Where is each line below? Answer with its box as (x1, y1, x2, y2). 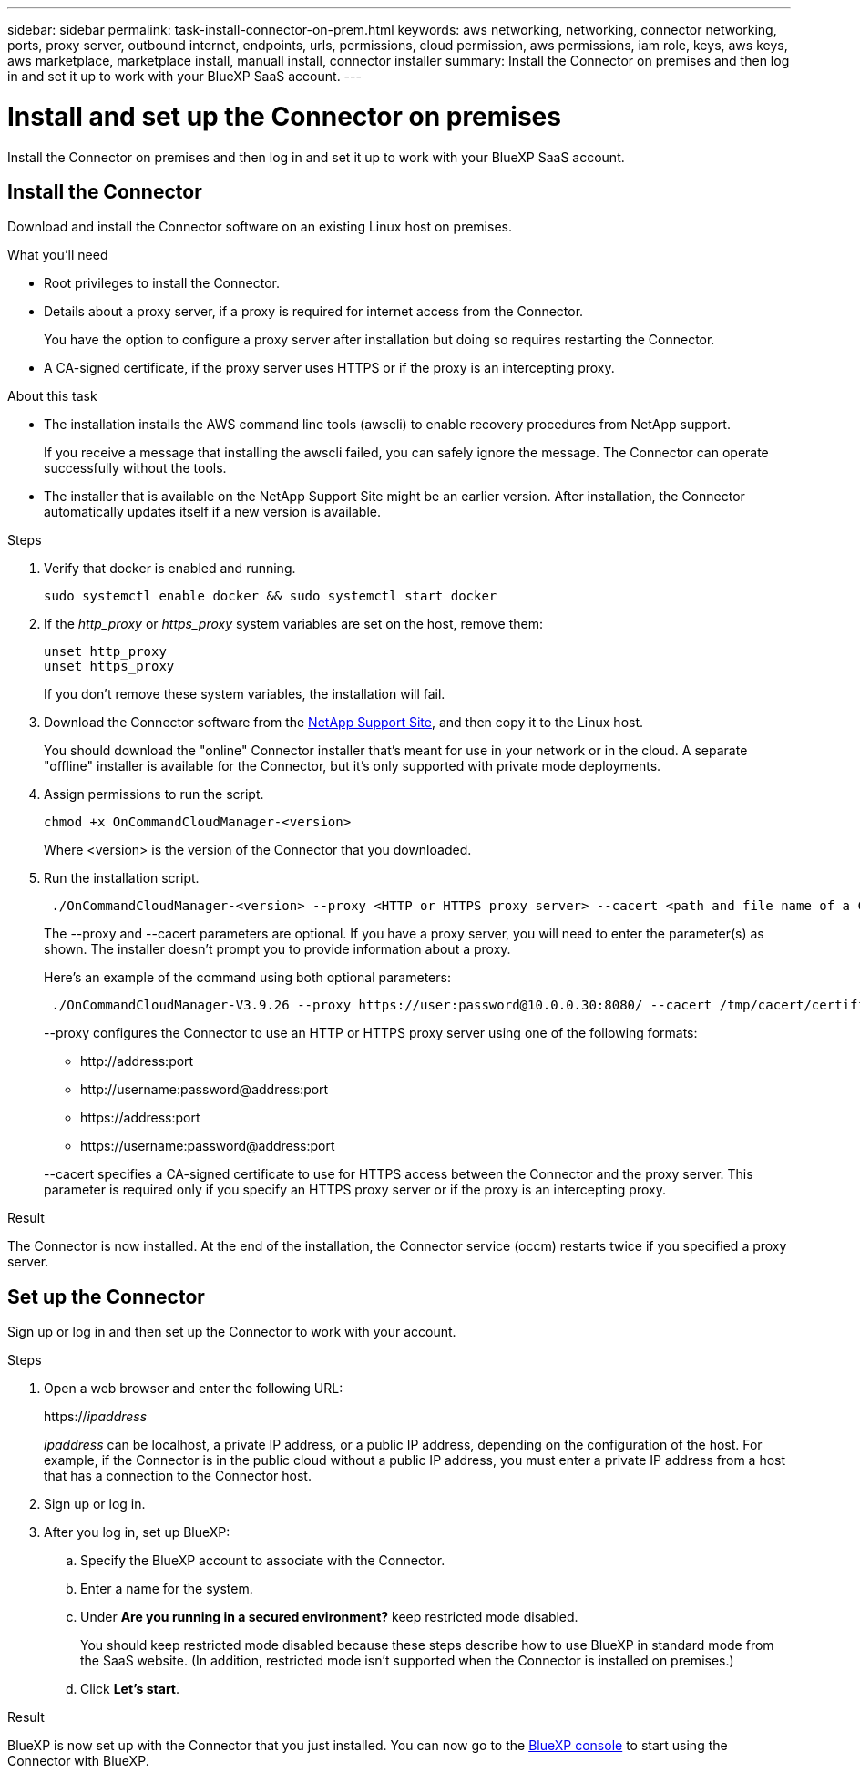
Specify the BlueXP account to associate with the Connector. (80, 1553, 445, 1569)
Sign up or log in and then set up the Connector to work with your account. (7, 1324, 456, 1340)
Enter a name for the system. (80, 1581, 253, 1597)
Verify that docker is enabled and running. (44, 560, 296, 577)
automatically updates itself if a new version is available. (44, 504, 381, 520)
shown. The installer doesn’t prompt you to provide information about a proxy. (44, 941, 511, 958)
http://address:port (80, 1053, 194, 1070)
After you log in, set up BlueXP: (44, 1524, 230, 1541)
